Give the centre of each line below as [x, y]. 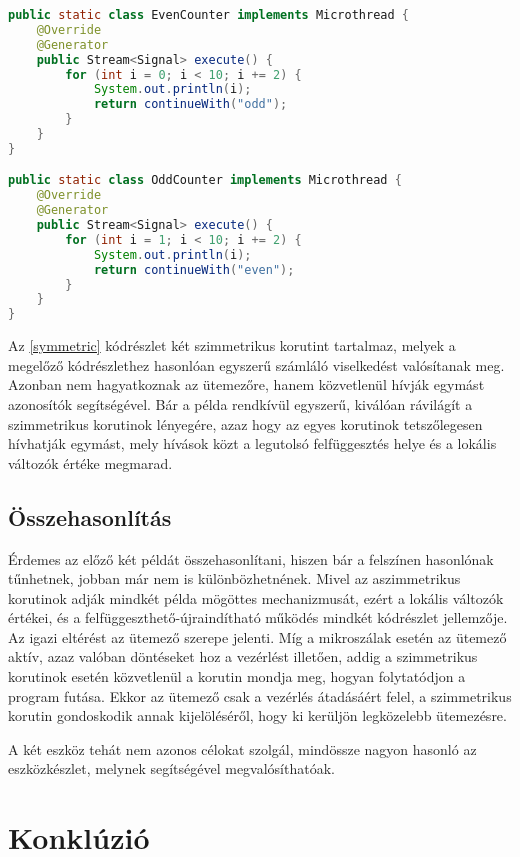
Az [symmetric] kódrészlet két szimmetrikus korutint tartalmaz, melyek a [232, 345]
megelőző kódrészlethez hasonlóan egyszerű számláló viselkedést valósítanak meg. [256, 364]
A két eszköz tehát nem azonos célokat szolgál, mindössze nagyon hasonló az [242, 748]
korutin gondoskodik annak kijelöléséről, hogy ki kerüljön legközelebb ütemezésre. [257, 715]
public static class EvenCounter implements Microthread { [208, 15]
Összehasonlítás [90, 516]
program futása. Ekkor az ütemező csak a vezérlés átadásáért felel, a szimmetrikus [260, 695]
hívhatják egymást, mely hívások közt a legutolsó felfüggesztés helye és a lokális [252, 443]
